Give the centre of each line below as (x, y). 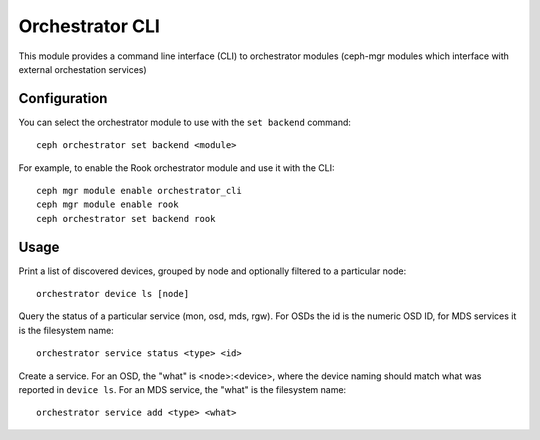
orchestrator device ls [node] (113, 294)
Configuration (63, 98)
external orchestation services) (82, 69)
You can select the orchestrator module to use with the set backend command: (185, 122)
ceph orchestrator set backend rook (126, 218)
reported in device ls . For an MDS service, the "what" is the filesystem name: (182, 390)
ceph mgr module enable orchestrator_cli (139, 191)
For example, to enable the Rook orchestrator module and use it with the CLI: (176, 167)
